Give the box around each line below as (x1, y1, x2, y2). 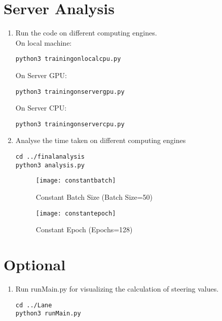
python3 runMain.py (15, 310, 81, 317)
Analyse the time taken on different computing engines (15, 135, 186, 146)
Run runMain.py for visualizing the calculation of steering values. (15, 283, 219, 294)
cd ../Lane (15, 301, 52, 309)
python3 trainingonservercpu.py (15, 120, 125, 128)
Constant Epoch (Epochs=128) (35, 224, 133, 235)
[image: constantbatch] (35, 177, 116, 185)
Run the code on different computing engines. (15, 27, 157, 38)
